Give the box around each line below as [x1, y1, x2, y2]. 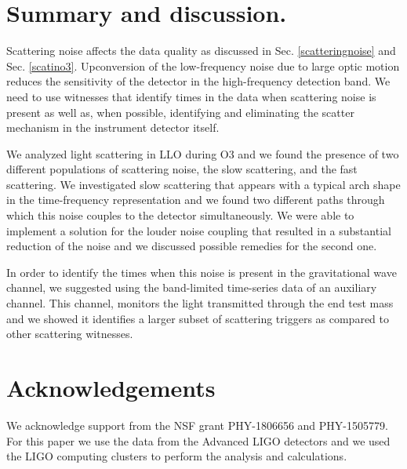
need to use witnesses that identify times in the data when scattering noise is [6, 88, 376, 104]
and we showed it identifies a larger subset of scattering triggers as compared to [6, 310, 389, 326]
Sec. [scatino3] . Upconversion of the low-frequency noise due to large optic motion [6, 57, 400, 74]
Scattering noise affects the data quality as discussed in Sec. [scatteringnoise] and [6, 42, 396, 59]
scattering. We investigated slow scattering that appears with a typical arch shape [6, 176, 401, 192]
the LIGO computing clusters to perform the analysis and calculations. [6, 448, 347, 464]
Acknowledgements [6, 372, 216, 403]
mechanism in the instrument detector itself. [6, 119, 220, 136]
